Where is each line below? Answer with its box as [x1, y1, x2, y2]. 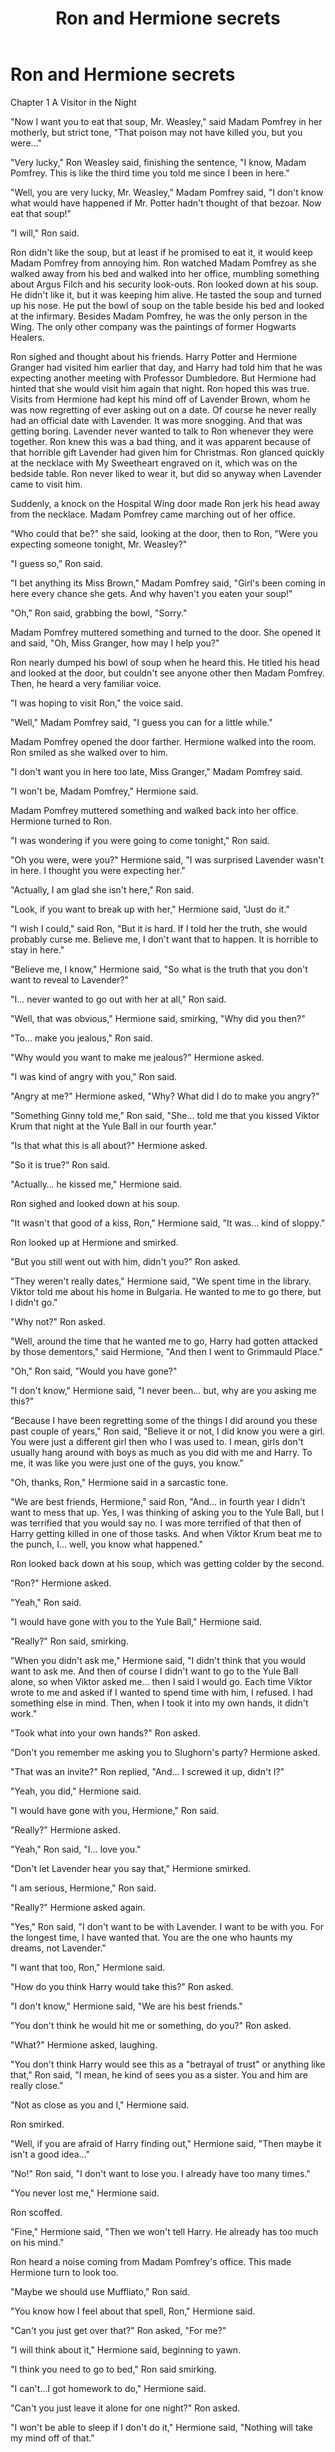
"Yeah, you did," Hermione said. [10, 1785, 142, 1797]
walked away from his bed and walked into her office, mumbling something [10, 267, 320, 279]
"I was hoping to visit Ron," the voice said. [10, 697, 184, 709]
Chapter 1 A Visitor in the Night [10, 96, 137, 108]
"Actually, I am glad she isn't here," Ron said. [10, 883, 195, 896]
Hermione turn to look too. [10, 2266, 119, 2278]
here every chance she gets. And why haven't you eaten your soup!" [10, 587, 293, 599]
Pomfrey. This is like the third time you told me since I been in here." [10, 167, 290, 179]
